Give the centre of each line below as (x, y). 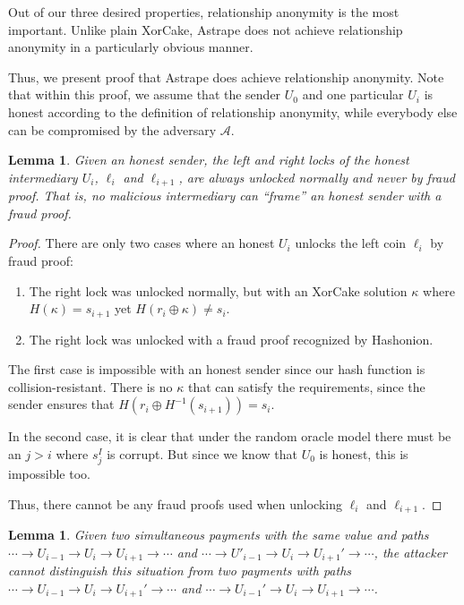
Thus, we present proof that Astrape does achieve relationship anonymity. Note (226, 77)
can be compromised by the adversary (112, 129)
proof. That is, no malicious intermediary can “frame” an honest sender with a (225, 196)
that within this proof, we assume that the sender (145, 94)
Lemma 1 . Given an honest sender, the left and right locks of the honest (209, 160)
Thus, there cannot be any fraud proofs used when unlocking (175, 503)
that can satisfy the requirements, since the (306, 386)
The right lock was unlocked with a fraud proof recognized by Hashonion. (231, 339)
